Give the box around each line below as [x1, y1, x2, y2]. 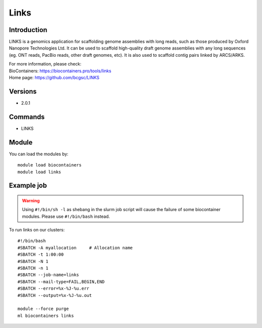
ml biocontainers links [17, 313, 74, 318]
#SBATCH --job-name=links [17, 272, 80, 278]
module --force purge [17, 306, 69, 312]
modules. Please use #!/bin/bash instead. [22, 213, 110, 219]
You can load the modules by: [9, 151, 69, 157]
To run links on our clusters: [9, 227, 65, 233]
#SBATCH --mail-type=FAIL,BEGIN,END [17, 279, 105, 284]
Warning [22, 197, 40, 203]
